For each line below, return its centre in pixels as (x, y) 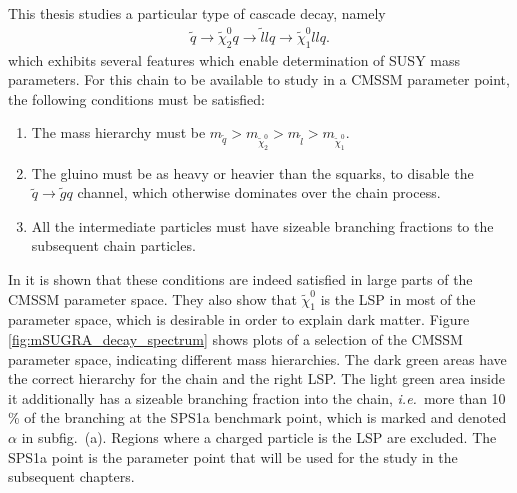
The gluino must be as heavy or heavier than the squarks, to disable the (252, 172)
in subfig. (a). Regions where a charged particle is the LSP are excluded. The (259, 437)
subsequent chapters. (71, 476)
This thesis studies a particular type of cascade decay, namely (197, 13)
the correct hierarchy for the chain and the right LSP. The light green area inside (257, 378)
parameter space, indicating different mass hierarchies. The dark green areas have (257, 358)
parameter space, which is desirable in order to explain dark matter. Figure (239, 319)
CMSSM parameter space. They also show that (152, 298)
